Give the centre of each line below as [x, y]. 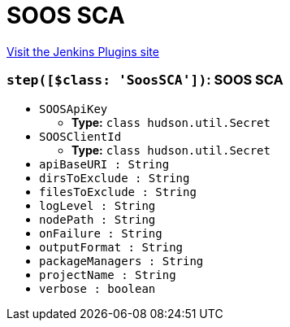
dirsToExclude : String [115, 178]
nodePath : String [97, 219]
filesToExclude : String [118, 192]
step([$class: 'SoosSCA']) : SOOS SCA [145, 80]
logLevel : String [97, 205]
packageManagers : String [121, 261]
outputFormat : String [111, 247]
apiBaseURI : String [104, 164]
